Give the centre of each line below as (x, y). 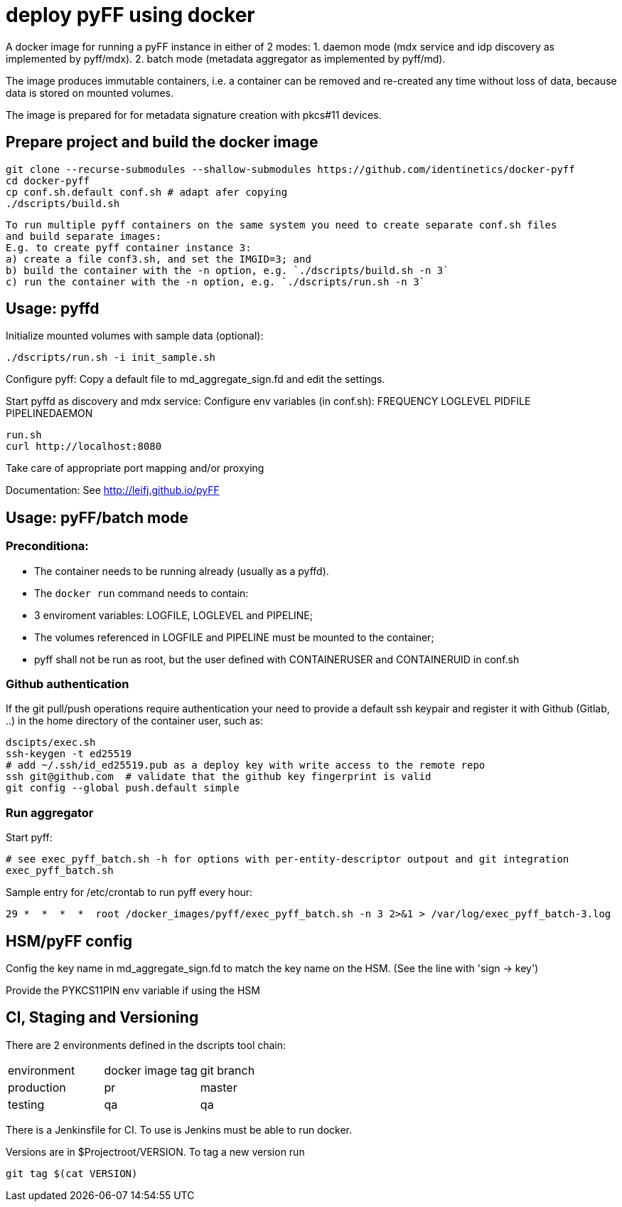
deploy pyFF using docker (130, 15)
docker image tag (151, 1070)
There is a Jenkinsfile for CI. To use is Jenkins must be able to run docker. (179, 1129)
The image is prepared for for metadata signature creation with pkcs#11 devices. (194, 115)
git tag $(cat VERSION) (72, 1173)
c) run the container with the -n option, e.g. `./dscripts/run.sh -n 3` (216, 281)
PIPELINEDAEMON (49, 413)
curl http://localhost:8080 (84, 447)
